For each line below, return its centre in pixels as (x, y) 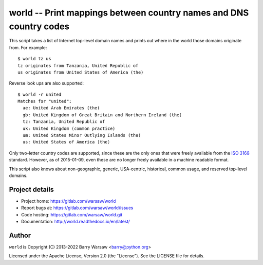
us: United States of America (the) (66, 142)
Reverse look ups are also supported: (47, 83)
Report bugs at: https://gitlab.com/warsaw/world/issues (77, 208)
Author (20, 235)
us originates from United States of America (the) (81, 72)
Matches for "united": (45, 101)
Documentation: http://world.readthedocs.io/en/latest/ (75, 222)
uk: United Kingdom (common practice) (69, 128)
